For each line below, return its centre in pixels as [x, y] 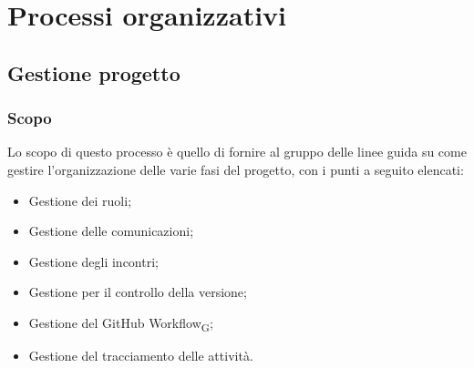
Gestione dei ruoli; [80, 200]
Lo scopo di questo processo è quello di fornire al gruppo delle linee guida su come [237, 152]
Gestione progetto [94, 72]
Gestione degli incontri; [93, 261]
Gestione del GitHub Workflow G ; [121, 323]
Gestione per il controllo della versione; [138, 292]
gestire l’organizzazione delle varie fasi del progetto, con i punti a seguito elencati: [236, 169]
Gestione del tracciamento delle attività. [141, 356]
